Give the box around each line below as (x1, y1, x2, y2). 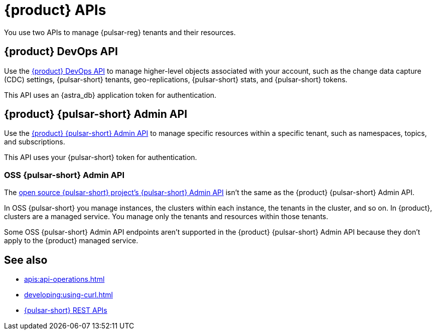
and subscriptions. (4, 137, 65, 146)
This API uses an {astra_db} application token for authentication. (4, 90, 217, 99)
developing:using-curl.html (24, 290, 113, 299)
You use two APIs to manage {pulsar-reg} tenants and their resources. (4, 28, 236, 37)
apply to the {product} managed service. (4, 236, 138, 245)
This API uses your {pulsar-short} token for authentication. (4, 153, 197, 162)
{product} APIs (4, 2, 106, 19)
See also (4, 253, 48, 266)
